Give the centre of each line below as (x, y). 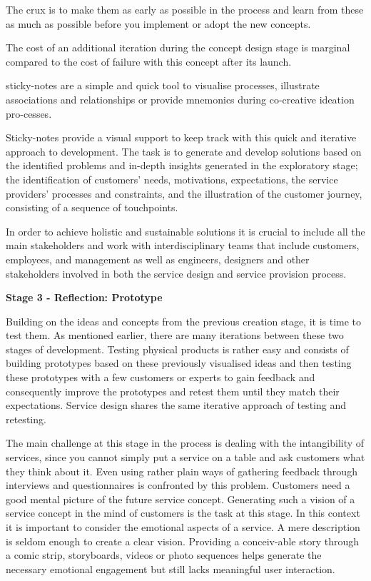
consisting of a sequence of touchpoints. (92, 207)
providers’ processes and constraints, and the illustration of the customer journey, (184, 193)
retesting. (26, 419)
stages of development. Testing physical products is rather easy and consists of (177, 349)
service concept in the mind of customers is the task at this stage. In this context (183, 513)
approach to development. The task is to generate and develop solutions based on (184, 151)
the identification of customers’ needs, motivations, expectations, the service (172, 179)
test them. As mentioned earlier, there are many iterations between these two (175, 335)
